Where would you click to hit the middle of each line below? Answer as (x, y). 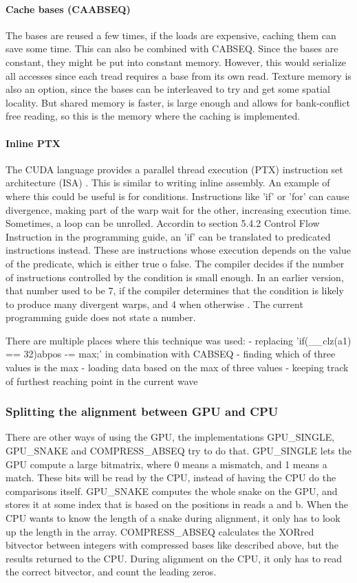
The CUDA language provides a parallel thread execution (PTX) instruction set (174, 169)
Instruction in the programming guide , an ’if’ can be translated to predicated (168, 236)
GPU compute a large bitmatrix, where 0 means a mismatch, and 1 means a (166, 464)
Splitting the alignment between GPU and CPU (142, 411)
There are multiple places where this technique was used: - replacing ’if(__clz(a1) (178, 340)
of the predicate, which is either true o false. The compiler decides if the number (175, 263)
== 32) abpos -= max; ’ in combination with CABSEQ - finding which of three (171, 354)
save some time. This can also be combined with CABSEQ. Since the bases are (172, 48)
